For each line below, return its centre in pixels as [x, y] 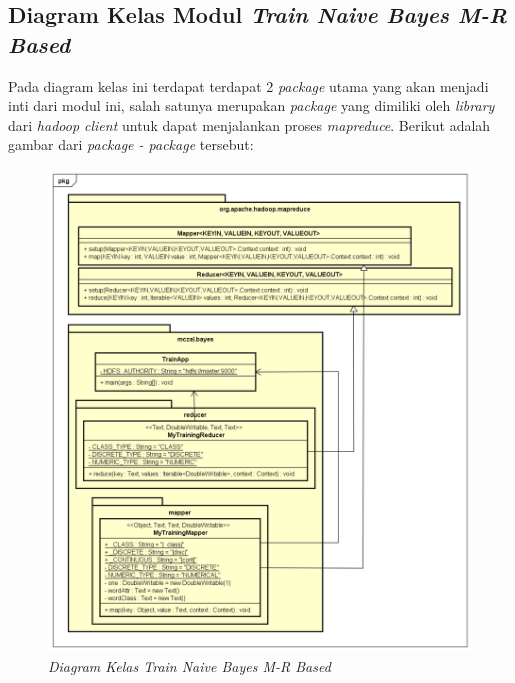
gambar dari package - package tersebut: [131, 144]
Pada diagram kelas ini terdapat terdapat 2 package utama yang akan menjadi [248, 85]
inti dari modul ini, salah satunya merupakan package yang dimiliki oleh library [251, 105]
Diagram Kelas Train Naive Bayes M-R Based [189, 666]
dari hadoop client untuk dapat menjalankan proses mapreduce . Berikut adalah [249, 124]
